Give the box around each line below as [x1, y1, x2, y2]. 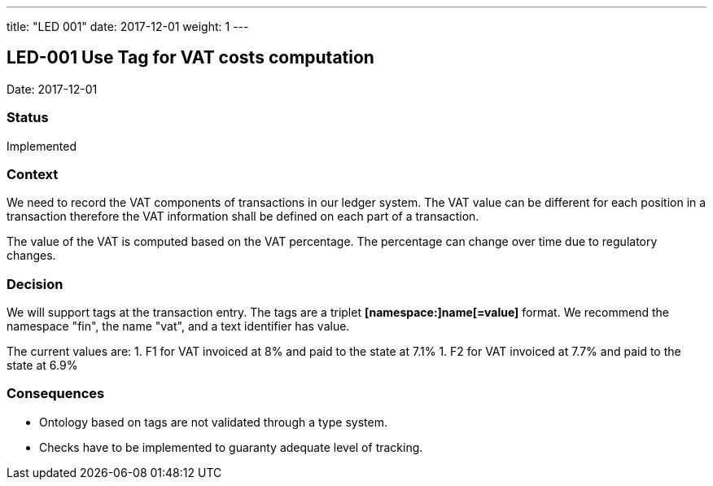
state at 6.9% [7, 358, 78, 373]
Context [7, 165, 59, 182]
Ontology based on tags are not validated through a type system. [39, 414, 387, 429]
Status [7, 109, 49, 126]
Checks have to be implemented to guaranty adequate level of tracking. [39, 440, 423, 454]
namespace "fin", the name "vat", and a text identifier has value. [7, 319, 350, 334]
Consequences [7, 385, 105, 402]
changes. [7, 248, 56, 263]
